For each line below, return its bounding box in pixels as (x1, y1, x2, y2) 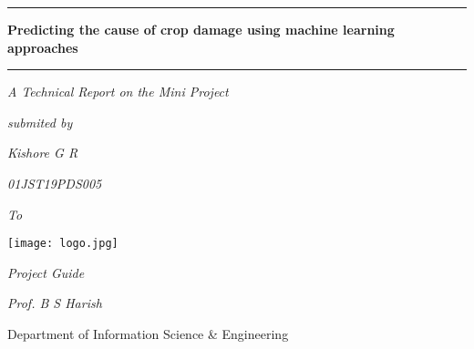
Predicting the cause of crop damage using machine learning (7, 20, 395, 38)
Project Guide (7, 262, 85, 282)
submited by (7, 112, 73, 131)
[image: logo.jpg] (7, 237, 118, 251)
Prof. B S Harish (7, 293, 102, 313)
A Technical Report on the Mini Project (7, 82, 229, 101)
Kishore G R (7, 143, 78, 162)
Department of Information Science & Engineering (7, 324, 289, 343)
